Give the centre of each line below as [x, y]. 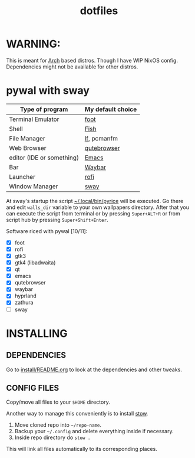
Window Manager [34, 186]
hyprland [25, 296]
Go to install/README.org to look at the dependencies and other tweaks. [94, 369]
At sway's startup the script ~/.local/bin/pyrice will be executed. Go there [95, 201]
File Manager [27, 138]
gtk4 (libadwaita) [35, 263]
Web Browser [28, 148]
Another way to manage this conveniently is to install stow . [77, 414]
